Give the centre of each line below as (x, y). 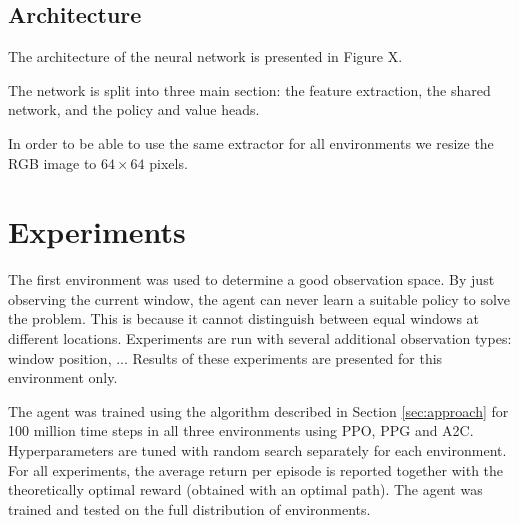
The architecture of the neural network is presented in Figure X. (205, 56)
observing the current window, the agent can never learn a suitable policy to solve (259, 298)
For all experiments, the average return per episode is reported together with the (256, 469)
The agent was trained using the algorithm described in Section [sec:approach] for (258, 410)
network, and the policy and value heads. (134, 109)
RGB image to (52, 162)
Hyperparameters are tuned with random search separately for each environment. (257, 450)
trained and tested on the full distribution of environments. (189, 508)
